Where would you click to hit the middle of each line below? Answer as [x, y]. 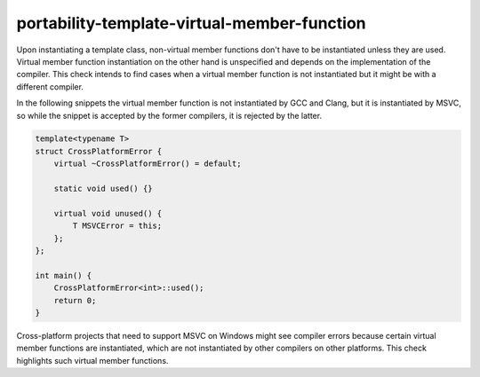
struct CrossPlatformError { [99, 151]
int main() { [64, 275]
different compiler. [50, 86]
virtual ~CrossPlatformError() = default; [148, 164]
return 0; [75, 300]
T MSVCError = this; [117, 226]
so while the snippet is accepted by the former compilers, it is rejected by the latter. [169, 115]
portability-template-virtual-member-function [191, 23]
